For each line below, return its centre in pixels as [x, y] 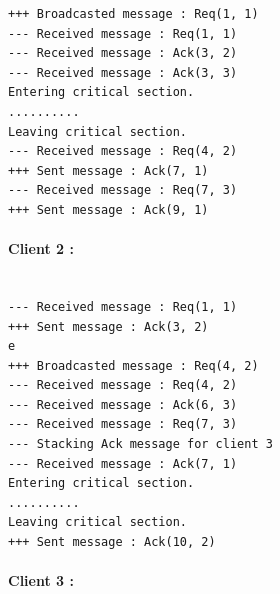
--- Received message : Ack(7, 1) [123, 463]
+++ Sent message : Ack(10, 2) [112, 542]
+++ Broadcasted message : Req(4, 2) [133, 365]
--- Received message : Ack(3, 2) [123, 53]
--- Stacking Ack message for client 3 [140, 444]
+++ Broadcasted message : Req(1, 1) [133, 14]
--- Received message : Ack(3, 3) [123, 72]
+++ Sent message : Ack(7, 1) [108, 170]
